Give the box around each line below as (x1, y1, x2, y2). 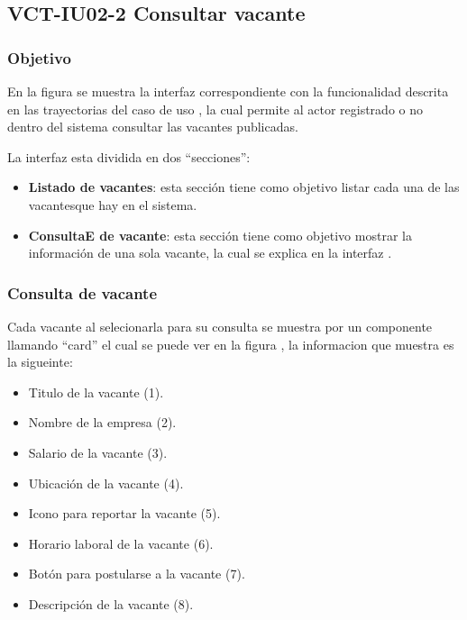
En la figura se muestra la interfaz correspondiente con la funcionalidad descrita (7, 82, 449, 100)
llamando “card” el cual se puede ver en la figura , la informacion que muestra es (7, 334, 454, 353)
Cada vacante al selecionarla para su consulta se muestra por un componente (7, 316, 433, 335)
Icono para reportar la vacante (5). (28, 504, 221, 523)
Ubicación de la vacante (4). (28, 473, 184, 492)
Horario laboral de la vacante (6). (28, 533, 214, 552)
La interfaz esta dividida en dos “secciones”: (7, 147, 251, 166)
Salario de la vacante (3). (28, 442, 168, 461)
